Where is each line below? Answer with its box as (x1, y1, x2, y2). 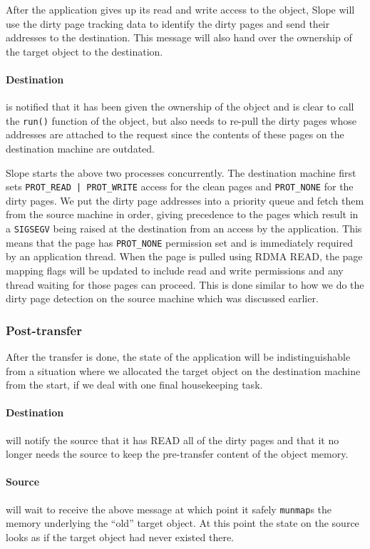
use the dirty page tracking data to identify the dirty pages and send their (6, 16, 330, 31)
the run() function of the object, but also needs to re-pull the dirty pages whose (6, 113, 356, 128)
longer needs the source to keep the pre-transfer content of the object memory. (6, 446, 349, 461)
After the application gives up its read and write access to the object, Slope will (6, 2, 355, 16)
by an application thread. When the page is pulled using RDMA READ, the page (6, 249, 363, 264)
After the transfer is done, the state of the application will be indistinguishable (6, 349, 351, 364)
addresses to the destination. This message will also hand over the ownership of (6, 30, 352, 45)
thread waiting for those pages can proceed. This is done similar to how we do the (6, 277, 364, 292)
